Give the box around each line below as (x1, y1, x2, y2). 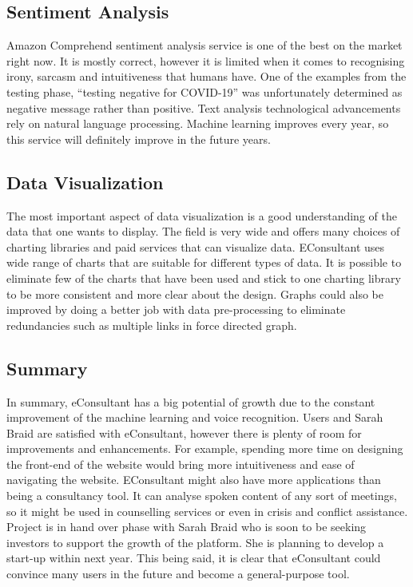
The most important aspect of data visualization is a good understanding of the (6, 207, 397, 224)
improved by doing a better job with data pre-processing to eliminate (6, 301, 346, 318)
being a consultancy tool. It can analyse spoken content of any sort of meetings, (6, 487, 397, 504)
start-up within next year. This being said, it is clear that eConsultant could (6, 549, 381, 566)
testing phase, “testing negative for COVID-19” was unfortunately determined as (6, 83, 403, 100)
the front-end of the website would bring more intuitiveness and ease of (6, 455, 355, 472)
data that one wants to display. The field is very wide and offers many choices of (6, 223, 400, 240)
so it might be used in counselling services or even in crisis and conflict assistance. (6, 502, 408, 519)
